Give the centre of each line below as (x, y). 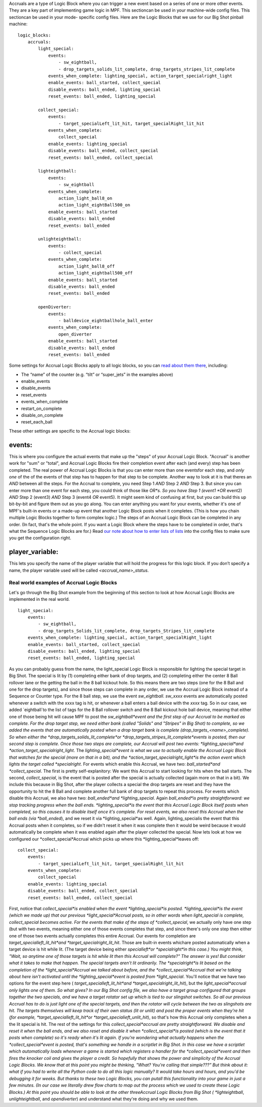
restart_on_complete (41, 409)
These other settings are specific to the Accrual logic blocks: (70, 431)
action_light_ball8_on (85, 198)
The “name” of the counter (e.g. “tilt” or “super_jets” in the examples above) (97, 375)
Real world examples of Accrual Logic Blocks (63, 583)
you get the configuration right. (40, 538)
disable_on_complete (42, 415)
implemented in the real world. (39, 599)
